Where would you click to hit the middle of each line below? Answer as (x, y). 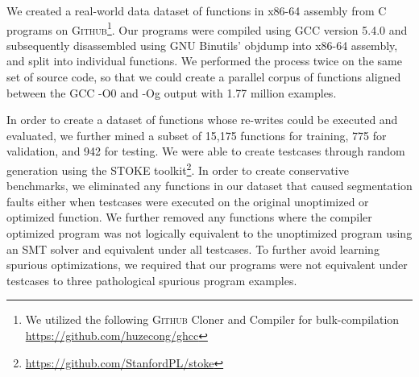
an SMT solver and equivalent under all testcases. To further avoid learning (193, 249)
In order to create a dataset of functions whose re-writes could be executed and (202, 120)
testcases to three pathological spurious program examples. (152, 280)
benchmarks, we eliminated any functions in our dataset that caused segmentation (209, 186)
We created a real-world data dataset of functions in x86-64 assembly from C (197, 10)
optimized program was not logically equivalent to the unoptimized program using (209, 233)
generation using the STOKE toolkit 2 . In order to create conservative (178, 169)
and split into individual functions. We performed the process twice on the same (204, 61)
